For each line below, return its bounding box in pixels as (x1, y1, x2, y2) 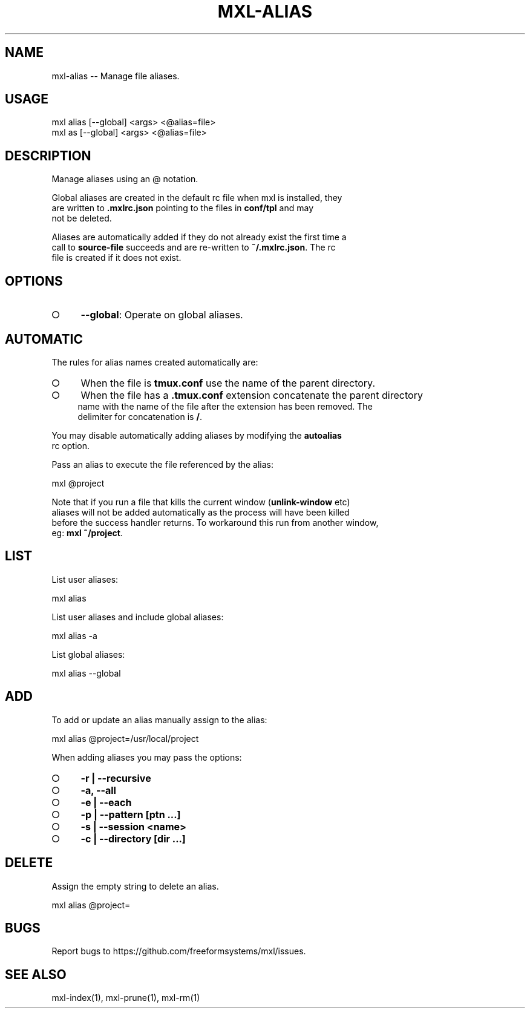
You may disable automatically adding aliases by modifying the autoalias (51, 430, 342, 441)
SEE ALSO (5, 966, 67, 982)
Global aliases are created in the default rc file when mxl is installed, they (51, 192, 342, 203)
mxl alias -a (51, 630, 97, 641)
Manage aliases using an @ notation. (51, 174, 198, 185)
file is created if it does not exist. (51, 252, 182, 263)
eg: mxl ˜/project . (51, 527, 123, 538)
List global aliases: (51, 649, 125, 660)
